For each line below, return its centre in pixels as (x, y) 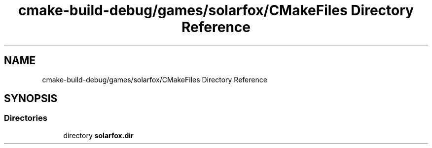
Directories (26, 118)
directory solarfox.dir (98, 135)
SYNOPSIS (31, 99)
